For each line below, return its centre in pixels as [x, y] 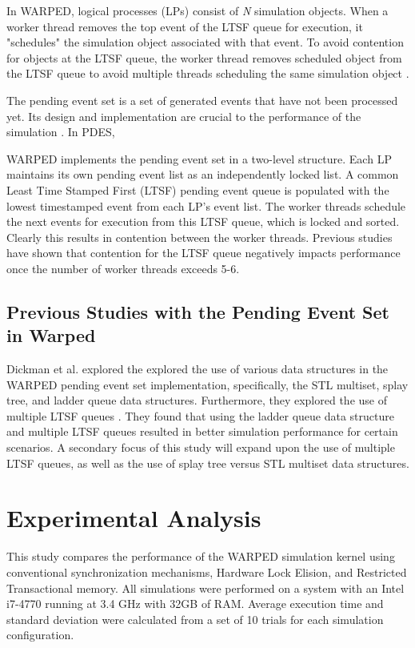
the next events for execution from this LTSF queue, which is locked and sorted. [203, 221]
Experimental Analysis [134, 518]
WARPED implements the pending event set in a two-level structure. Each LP [199, 158]
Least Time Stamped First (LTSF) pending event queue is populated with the [198, 189]
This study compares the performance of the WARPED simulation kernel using [201, 556]
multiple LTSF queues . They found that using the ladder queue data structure [200, 415]
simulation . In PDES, [61, 132]
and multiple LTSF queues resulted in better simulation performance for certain [202, 431]
